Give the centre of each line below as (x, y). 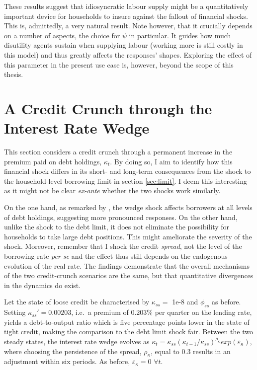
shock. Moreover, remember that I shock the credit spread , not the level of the (123, 246)
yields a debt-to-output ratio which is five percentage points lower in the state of (127, 322)
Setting (15, 312)
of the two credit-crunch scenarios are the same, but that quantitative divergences (129, 275)
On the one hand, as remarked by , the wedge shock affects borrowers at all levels (128, 207)
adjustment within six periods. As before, (67, 361)
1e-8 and (185, 302)
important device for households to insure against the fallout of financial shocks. (126, 16)
